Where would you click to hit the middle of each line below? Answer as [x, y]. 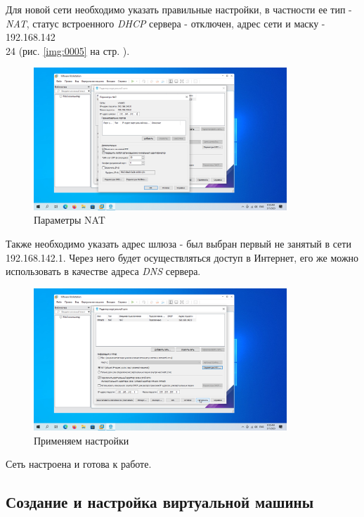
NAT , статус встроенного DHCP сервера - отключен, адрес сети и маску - [165, 23]
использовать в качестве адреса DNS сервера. [103, 271]
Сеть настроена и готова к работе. [79, 464]
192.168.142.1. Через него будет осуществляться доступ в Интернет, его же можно [182, 257]
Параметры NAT [70, 220]
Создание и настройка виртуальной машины [160, 502]
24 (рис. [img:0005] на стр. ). [68, 50]
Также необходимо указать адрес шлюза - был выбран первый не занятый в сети [178, 243]
